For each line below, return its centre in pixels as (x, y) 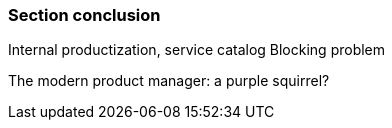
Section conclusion (84, 15)
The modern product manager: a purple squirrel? (169, 81)
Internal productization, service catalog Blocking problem (197, 50)
